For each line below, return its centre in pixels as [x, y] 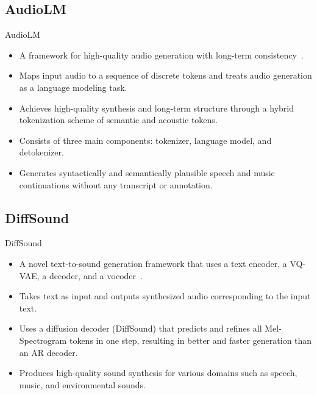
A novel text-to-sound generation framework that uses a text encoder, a [153, 263]
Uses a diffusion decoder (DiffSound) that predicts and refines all [141, 328]
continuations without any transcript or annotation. [116, 184]
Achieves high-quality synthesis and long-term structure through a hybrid [156, 108]
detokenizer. [41, 152]
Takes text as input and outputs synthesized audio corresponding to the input [165, 296]
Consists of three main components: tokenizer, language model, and [145, 140]
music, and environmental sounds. [82, 384]
